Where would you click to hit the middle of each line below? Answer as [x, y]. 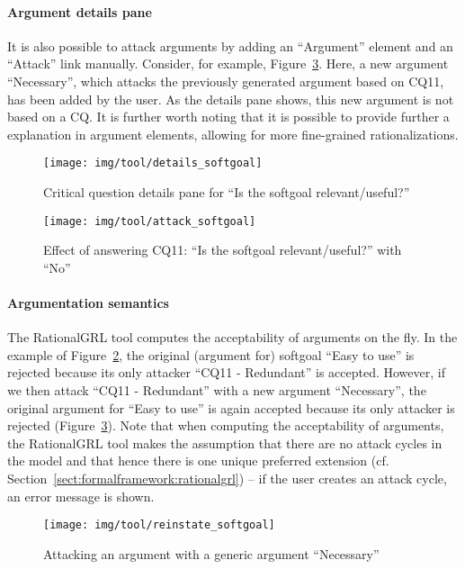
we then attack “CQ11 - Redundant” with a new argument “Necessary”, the [217, 390]
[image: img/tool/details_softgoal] [153, 163]
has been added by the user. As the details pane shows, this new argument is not [231, 99]
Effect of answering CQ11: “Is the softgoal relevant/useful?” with [223, 250]
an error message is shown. [81, 496]
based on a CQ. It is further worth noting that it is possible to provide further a [228, 117]
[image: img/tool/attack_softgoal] [150, 221]
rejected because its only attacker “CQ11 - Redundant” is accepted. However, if [226, 372]
